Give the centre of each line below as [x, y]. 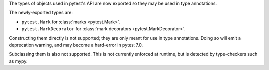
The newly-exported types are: [41, 13]
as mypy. [18, 61]
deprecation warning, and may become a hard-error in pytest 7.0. [76, 45]
